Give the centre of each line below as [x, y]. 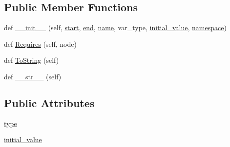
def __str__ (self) [33, 76]
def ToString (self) [31, 60]
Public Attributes [49, 102]
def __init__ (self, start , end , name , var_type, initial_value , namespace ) [115, 28]
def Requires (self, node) [40, 44]
